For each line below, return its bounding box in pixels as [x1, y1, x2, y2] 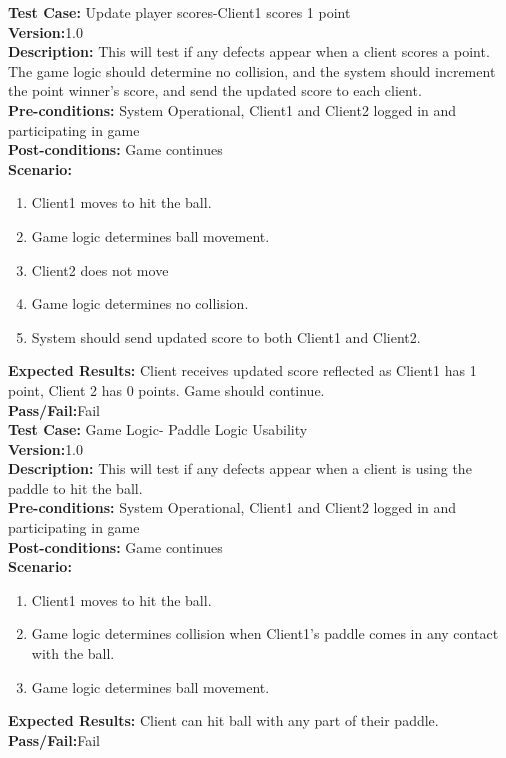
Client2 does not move [31, 259, 169, 280]
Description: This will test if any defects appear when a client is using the [8, 458, 472, 479]
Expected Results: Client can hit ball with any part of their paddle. [8, 710, 439, 731]
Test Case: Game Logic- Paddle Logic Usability [8, 419, 308, 440]
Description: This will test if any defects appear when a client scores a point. [8, 41, 490, 62]
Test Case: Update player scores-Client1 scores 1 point [8, 2, 351, 22]
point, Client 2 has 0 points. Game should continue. [8, 379, 325, 400]
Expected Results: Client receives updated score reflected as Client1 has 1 [8, 360, 477, 381]
